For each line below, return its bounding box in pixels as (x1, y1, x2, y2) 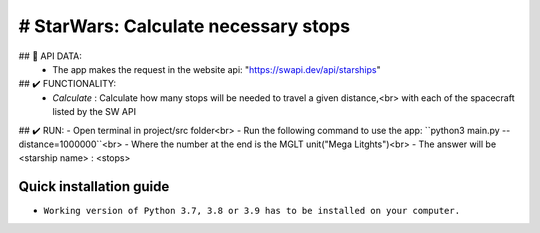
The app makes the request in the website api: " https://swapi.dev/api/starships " (52, 63, 381, 75)
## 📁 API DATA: (18, 50, 82, 62)
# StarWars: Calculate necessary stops (18, 15, 350, 37)
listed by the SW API (52, 106, 137, 118)
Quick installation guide (18, 178, 170, 195)
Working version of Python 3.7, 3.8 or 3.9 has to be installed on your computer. (43, 205, 460, 217)
